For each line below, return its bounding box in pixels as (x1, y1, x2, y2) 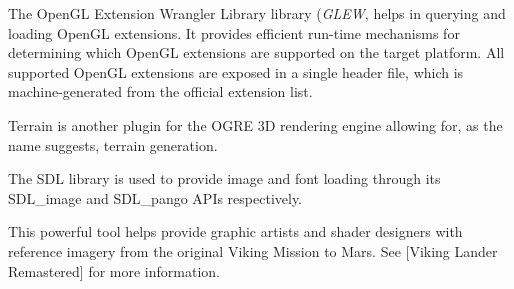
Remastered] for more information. (8, 260, 220, 281)
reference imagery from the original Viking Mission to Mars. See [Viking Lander (8, 240, 498, 261)
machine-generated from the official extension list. (8, 81, 313, 102)
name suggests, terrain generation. (8, 134, 218, 155)
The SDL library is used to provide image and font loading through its (8, 168, 441, 189)
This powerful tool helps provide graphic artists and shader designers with (8, 221, 463, 242)
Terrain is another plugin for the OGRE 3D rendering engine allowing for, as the (8, 114, 503, 135)
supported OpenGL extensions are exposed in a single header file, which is (8, 61, 464, 82)
